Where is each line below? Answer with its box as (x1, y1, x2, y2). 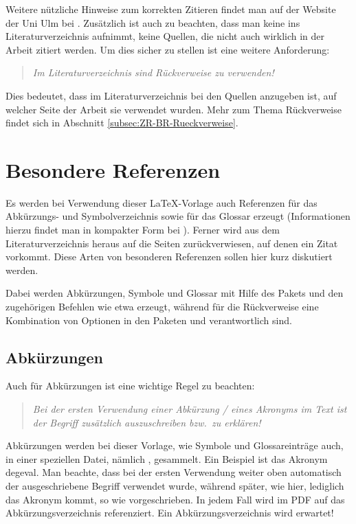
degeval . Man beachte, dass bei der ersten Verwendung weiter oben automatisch (5, 465, 342, 479)
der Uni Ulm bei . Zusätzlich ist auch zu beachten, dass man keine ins (5, 15, 300, 30)
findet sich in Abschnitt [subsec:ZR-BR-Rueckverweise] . (5, 115, 238, 130)
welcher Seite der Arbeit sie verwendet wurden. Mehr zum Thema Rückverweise (5, 102, 342, 116)
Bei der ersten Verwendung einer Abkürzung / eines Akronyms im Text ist (32, 402, 347, 416)
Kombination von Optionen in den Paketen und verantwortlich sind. (5, 312, 292, 327)
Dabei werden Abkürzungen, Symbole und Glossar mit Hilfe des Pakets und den (5, 286, 344, 300)
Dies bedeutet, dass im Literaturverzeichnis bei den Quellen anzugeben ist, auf (5, 88, 337, 102)
